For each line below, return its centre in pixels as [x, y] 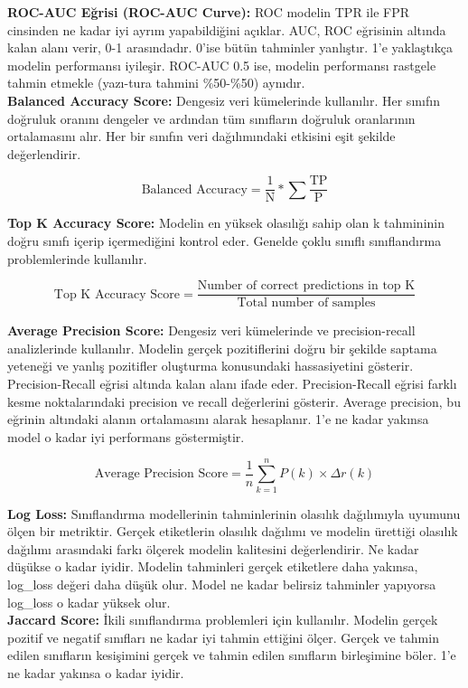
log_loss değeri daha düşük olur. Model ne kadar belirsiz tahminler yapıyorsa [222, 584]
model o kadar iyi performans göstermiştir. [126, 436]
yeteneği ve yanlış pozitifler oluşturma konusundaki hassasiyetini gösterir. [211, 366]
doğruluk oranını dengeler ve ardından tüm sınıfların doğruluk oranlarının [211, 118]
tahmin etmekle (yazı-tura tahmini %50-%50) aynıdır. [156, 83]
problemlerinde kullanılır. [77, 258]
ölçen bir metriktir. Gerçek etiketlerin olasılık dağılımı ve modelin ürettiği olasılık [233, 531]
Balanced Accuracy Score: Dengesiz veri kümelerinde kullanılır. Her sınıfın [224, 100]
